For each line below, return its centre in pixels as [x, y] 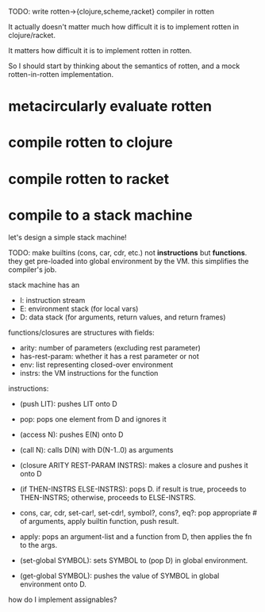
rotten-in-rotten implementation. [61, 74]
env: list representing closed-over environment [96, 365]
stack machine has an [44, 285]
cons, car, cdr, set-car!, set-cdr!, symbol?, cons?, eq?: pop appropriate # [138, 513]
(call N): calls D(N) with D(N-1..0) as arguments [96, 449]
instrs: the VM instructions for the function [89, 373]
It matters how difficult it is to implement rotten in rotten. [100, 50]
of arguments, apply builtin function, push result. [99, 521]
